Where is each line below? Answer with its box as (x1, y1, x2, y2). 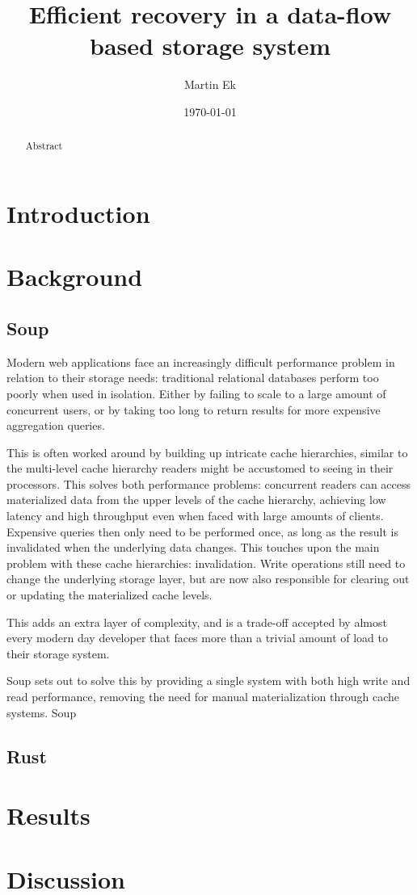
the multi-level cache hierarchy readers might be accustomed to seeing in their (6, 460, 394, 477)
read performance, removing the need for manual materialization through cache (6, 688, 400, 704)
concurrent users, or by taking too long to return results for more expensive (6, 401, 381, 418)
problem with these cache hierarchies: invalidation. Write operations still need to (6, 554, 406, 571)
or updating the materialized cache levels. (6, 586, 213, 603)
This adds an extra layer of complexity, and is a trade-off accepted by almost (6, 613, 387, 630)
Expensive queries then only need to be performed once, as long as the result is (6, 523, 398, 540)
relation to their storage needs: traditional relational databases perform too (6, 369, 379, 386)
